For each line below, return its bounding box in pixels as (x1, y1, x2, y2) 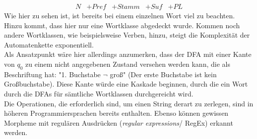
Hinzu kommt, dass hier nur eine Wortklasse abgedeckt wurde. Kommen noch (4, 20, 240, 30)
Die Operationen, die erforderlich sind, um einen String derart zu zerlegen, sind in (4, 98, 254, 108)
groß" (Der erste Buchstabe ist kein (110, 69, 217, 79)
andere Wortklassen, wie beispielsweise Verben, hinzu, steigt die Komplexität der (4, 30, 250, 40)
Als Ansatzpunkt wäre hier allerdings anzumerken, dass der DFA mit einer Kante (4, 49, 252, 59)
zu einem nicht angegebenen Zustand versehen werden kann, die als (25, 59, 230, 69)
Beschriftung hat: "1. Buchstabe (4, 69, 101, 79)
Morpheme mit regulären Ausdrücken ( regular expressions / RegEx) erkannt (4, 117, 233, 128)
